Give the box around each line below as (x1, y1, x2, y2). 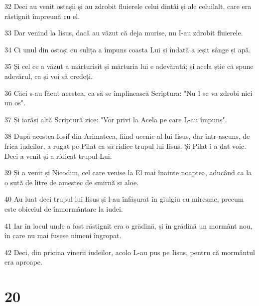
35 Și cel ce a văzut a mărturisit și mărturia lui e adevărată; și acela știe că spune (4, 61, 254, 71)
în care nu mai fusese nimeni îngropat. (4, 230, 122, 241)
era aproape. (4, 257, 42, 267)
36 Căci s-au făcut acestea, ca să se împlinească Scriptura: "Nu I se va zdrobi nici (4, 87, 253, 98)
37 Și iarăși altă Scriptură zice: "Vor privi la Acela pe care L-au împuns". (4, 114, 227, 124)
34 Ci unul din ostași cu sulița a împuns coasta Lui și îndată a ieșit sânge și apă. (4, 44, 251, 54)
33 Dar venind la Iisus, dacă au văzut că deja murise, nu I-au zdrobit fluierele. (4, 27, 243, 38)
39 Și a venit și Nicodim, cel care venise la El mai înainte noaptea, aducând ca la (4, 167, 252, 178)
